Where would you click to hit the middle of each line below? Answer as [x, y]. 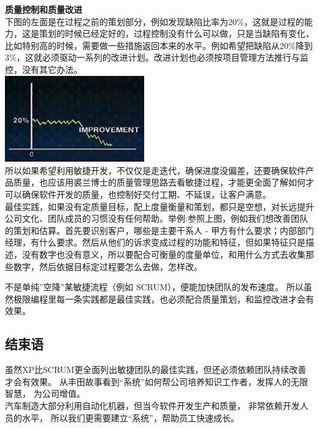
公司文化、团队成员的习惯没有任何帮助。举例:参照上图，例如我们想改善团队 [156, 218]
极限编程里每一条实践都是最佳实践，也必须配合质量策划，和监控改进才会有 [163, 298]
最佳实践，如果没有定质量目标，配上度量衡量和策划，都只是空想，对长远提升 [159, 206]
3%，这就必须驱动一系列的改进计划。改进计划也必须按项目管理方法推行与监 [157, 57]
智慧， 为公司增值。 [45, 393]
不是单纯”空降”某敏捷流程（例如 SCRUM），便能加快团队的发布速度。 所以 [154, 287]
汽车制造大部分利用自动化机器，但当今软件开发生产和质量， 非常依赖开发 [152, 405]
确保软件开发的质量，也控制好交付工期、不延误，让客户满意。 [146, 194]
